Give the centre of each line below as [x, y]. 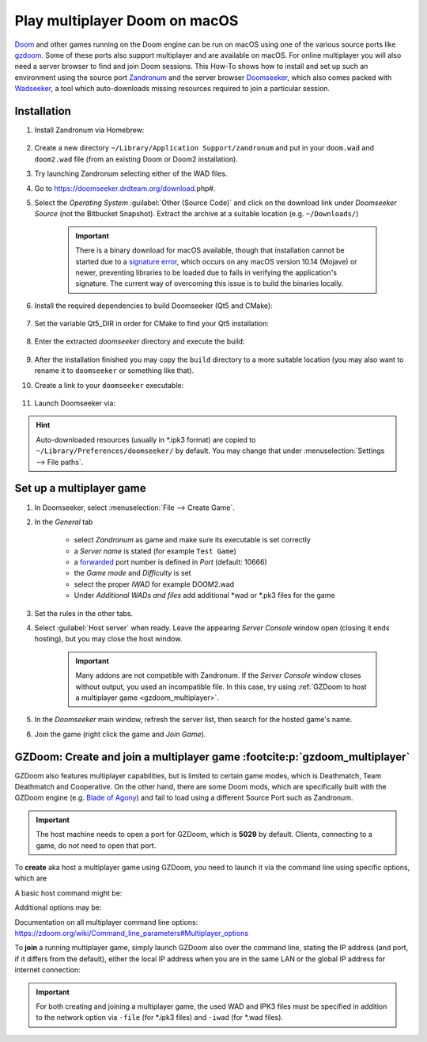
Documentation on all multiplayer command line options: [106, 922]
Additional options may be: [58, 907]
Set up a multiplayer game [80, 488]
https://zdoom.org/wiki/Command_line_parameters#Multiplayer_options [132, 933]
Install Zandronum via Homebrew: [89, 130]
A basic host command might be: [68, 893]
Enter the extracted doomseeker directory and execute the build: [140, 341]
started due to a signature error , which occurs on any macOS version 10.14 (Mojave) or [216, 261]
